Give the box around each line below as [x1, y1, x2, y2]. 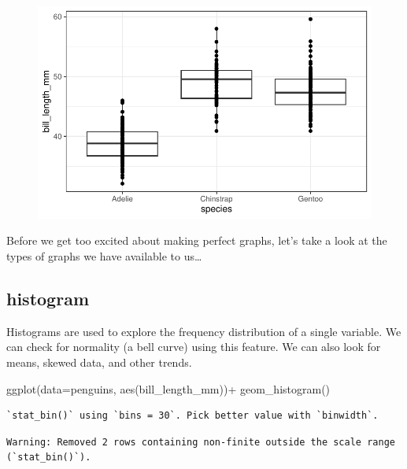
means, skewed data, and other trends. [6, 353, 192, 370]
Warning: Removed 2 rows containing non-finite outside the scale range [6, 436, 395, 448]
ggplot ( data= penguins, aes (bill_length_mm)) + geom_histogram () [6, 380, 331, 397]
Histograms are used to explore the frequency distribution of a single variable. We [6, 323, 401, 339]
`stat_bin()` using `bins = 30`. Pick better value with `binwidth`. [6, 410, 379, 422]
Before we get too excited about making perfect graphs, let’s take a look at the [6, 232, 387, 249]
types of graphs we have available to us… [6, 248, 202, 264]
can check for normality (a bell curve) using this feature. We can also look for [6, 338, 381, 355]
